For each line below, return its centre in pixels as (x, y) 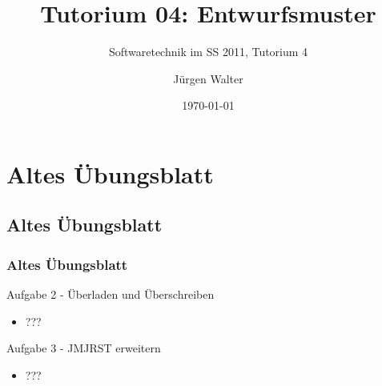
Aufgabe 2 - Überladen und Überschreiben (111, 294)
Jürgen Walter (208, 78)
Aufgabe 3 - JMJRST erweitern (84, 348)
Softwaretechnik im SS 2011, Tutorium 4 (208, 52)
